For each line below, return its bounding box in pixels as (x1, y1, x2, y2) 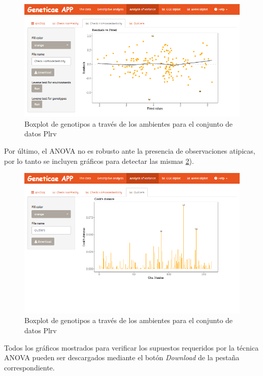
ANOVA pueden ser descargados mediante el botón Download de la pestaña (4, 352, 240, 363)
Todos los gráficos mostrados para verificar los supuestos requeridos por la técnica (4, 342, 259, 353)
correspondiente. (4, 362, 55, 372)
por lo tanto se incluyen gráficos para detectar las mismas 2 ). (4, 155, 194, 166)
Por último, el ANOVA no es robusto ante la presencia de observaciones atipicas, (4, 146, 255, 156)
